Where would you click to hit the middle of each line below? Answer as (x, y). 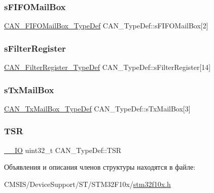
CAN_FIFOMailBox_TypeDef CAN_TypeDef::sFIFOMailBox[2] (106, 26)
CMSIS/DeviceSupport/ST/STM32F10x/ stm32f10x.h (87, 184)
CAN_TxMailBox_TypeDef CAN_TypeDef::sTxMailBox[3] (97, 108)
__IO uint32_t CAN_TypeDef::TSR (63, 150)
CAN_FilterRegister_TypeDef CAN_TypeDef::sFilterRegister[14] (108, 67)
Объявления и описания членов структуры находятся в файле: (100, 167)
